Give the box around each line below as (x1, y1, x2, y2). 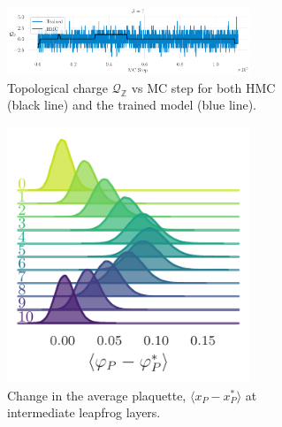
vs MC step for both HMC (131, 78, 276, 96)
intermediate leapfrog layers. (7, 403, 161, 422)
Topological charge (7, 78, 108, 96)
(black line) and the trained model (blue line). (7, 95, 257, 114)
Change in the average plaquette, (7, 385, 187, 404)
